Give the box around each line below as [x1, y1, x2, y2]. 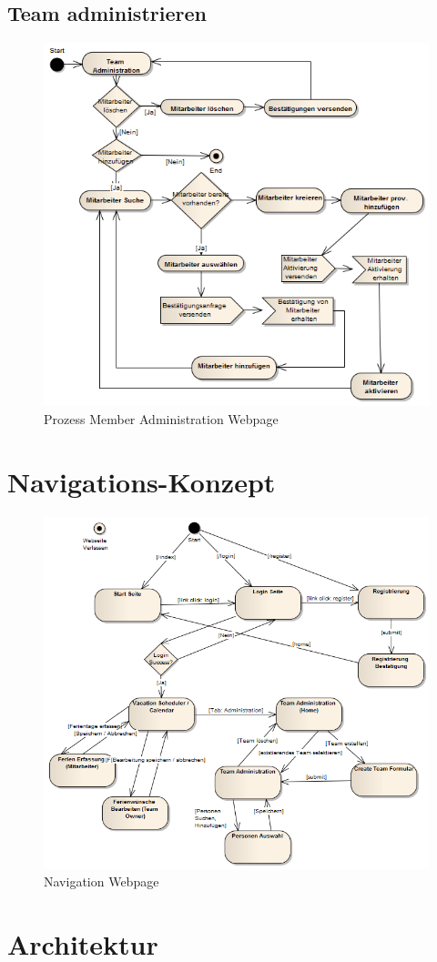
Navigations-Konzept [7, 462, 276, 500]
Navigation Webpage [44, 872, 159, 891]
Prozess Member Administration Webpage [44, 410, 279, 429]
